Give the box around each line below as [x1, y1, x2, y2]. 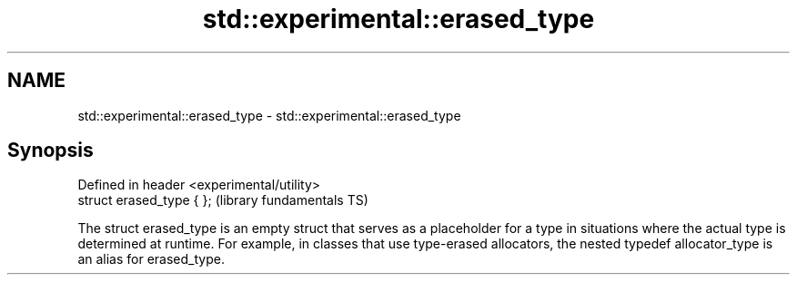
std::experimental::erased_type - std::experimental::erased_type [77, 107, 461, 123]
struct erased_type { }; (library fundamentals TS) [77, 192, 368, 209]
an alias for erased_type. [77, 251, 225, 267]
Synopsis [7, 139, 94, 162]
